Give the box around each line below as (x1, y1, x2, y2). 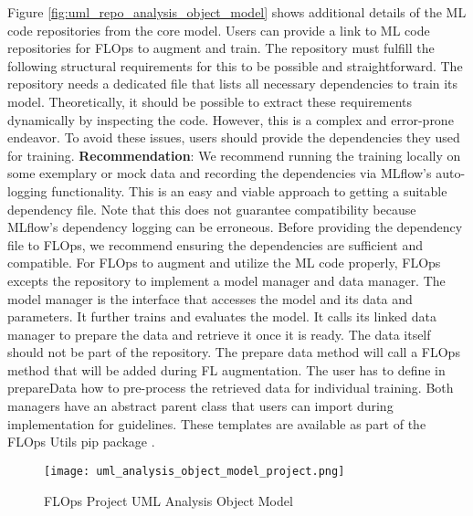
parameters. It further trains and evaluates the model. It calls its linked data (7, 307, 436, 326)
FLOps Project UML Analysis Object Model (44, 490, 293, 510)
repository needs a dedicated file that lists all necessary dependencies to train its (7, 74, 458, 93)
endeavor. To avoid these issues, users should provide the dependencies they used (7, 128, 460, 147)
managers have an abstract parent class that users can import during (7, 396, 394, 416)
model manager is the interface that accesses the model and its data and (7, 289, 413, 308)
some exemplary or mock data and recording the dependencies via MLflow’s (7, 163, 432, 183)
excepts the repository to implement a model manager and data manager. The (7, 270, 446, 290)
